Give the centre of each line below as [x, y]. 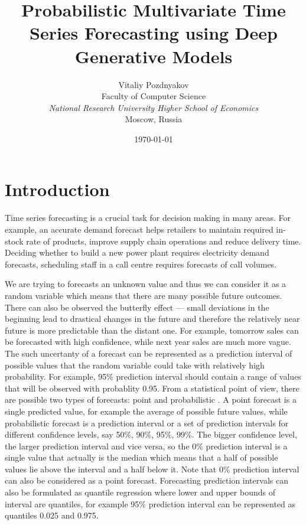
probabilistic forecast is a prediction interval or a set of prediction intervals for [147, 423]
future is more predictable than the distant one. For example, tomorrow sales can [152, 330]
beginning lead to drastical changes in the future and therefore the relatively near [152, 319]
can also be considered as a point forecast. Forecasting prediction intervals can [147, 480]
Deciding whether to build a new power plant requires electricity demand [137, 252]
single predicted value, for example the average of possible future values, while [146, 411]
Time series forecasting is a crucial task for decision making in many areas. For [148, 218]
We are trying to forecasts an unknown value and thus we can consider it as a [146, 284]
